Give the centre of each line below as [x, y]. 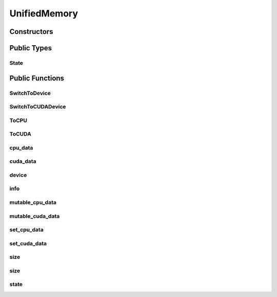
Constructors [31, 32]
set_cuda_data [28, 243]
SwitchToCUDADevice [38, 107]
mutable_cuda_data [35, 216]
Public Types [31, 48]
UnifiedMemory [44, 13]
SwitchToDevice [30, 93]
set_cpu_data [26, 230]
